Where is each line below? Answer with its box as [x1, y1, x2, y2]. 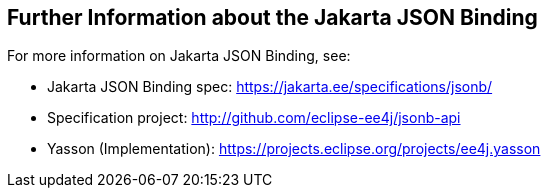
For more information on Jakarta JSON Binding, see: [7, 47, 351, 65]
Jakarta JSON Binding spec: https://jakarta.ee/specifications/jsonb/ [47, 78, 493, 96]
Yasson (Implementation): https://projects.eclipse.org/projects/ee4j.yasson [47, 140, 541, 158]
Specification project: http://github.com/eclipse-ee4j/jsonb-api [47, 109, 461, 127]
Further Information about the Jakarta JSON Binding [7, 5, 538, 30]
